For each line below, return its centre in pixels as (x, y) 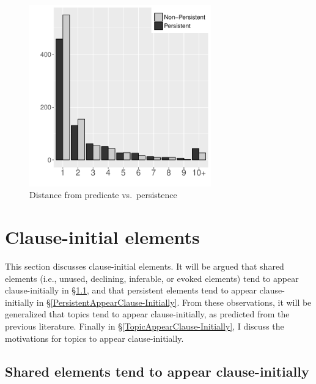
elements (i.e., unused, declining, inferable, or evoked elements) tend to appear (152, 278)
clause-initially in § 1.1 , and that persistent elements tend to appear (131, 290)
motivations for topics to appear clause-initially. (94, 338)
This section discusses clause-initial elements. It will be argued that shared (145, 266)
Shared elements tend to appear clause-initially (157, 371)
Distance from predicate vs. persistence (103, 195)
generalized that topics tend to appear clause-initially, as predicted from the (147, 314)
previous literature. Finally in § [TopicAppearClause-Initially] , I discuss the (145, 326)
